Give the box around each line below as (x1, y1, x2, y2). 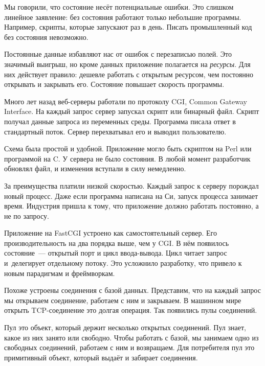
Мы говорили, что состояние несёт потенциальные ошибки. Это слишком (4, 2, 234, 12)
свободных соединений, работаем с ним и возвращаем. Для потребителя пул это (4, 342, 255, 353)
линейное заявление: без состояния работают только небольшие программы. (4, 11, 241, 22)
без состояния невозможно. (4, 31, 89, 42)
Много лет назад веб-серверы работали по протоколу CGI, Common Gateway (4, 96, 247, 106)
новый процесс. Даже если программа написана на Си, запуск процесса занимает (4, 190, 258, 201)
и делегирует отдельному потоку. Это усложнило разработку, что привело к (4, 258, 242, 268)
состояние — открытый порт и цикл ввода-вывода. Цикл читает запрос (4, 247, 227, 258)
